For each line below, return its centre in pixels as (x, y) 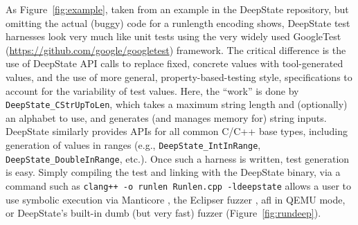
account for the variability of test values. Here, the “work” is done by (152, 90)
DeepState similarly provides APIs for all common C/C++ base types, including (177, 131)
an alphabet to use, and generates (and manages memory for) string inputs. (166, 117)
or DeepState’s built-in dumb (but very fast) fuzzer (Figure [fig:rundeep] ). (163, 213)
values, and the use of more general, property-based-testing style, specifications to (179, 76)
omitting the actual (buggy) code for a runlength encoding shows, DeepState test (178, 22)
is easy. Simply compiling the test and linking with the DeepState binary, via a (173, 172)
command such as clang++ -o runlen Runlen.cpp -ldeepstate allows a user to (179, 185)
